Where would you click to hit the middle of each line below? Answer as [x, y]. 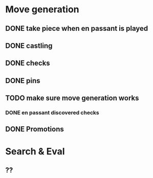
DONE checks [28, 63]
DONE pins [23, 81]
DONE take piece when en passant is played [77, 28]
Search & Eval [35, 151]
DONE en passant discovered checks [52, 113]
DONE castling [29, 45]
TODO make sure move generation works [72, 98]
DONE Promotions [35, 129]
